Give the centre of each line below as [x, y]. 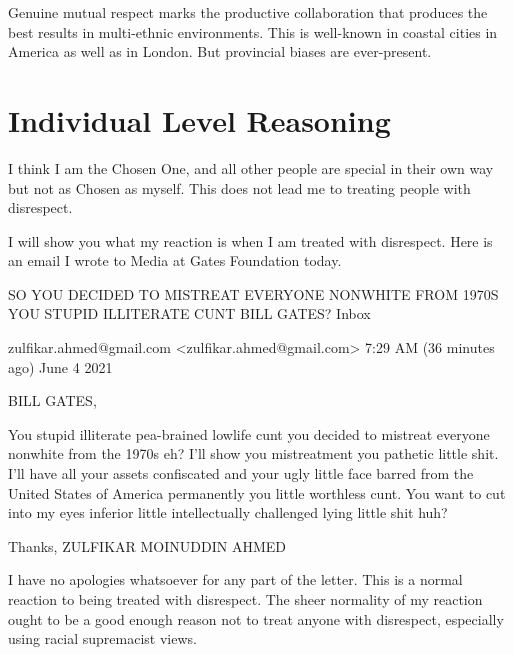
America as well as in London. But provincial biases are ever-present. [220, 51]
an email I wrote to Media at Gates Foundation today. [175, 260]
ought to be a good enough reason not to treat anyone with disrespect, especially [256, 618]
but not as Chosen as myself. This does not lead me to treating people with [239, 187]
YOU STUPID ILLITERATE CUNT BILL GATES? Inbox [189, 313]
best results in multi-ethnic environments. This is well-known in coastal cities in [253, 31]
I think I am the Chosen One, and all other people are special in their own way [251, 167]
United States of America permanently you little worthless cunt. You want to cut [257, 492]
